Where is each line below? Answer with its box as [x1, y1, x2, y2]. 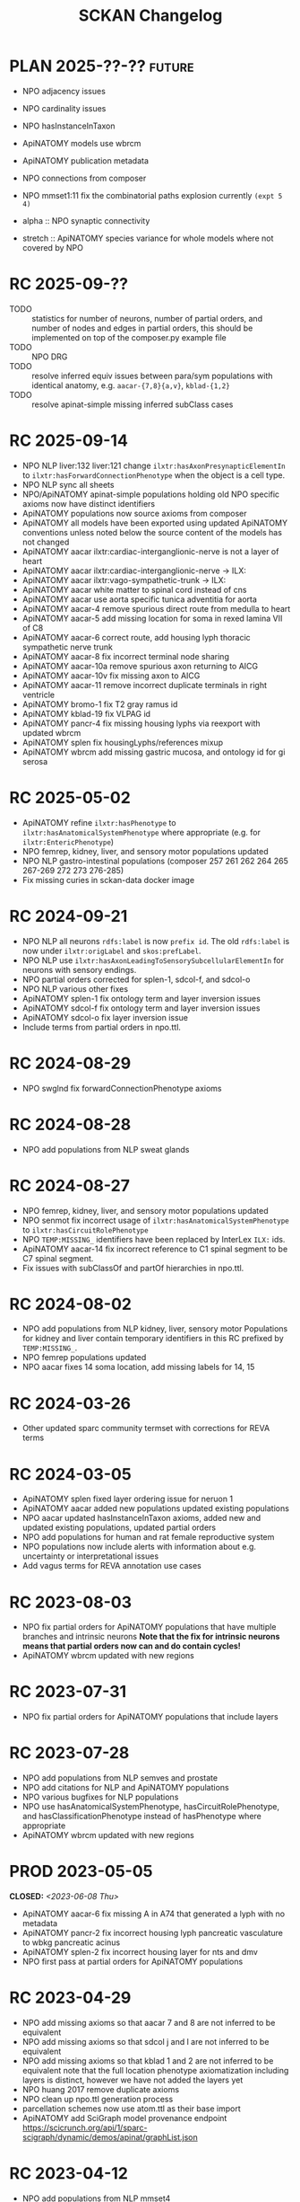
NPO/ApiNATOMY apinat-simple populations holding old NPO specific [21, 489, 280, 500]
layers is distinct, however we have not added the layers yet [21, 2074, 244, 2085]
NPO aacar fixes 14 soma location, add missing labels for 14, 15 [21, 1362, 255, 1373]
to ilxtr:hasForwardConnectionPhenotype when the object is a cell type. [21, 469, 286, 481]
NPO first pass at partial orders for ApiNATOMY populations [21, 1956, 244, 1968]
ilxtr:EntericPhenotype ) [21, 836, 115, 847]
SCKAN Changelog [78, 5, 223, 26]
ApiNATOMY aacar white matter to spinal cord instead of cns [21, 584, 247, 595]
